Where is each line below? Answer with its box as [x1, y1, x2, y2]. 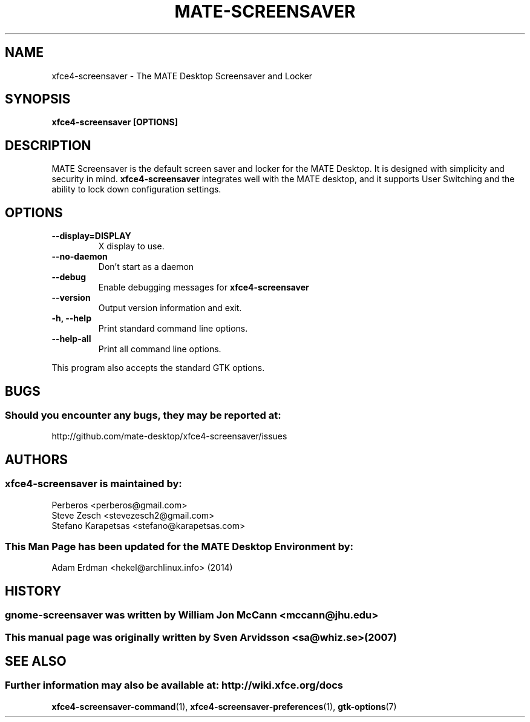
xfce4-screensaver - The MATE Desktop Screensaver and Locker [51, 70, 313, 81]
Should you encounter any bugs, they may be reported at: [5, 409, 281, 421]
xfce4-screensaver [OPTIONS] [51, 117, 178, 128]
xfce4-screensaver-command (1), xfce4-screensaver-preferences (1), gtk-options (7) [51, 701, 397, 712]
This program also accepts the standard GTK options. [51, 363, 265, 373]
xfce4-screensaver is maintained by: [5, 478, 182, 490]
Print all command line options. [98, 344, 221, 355]
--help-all [51, 333, 91, 344]
